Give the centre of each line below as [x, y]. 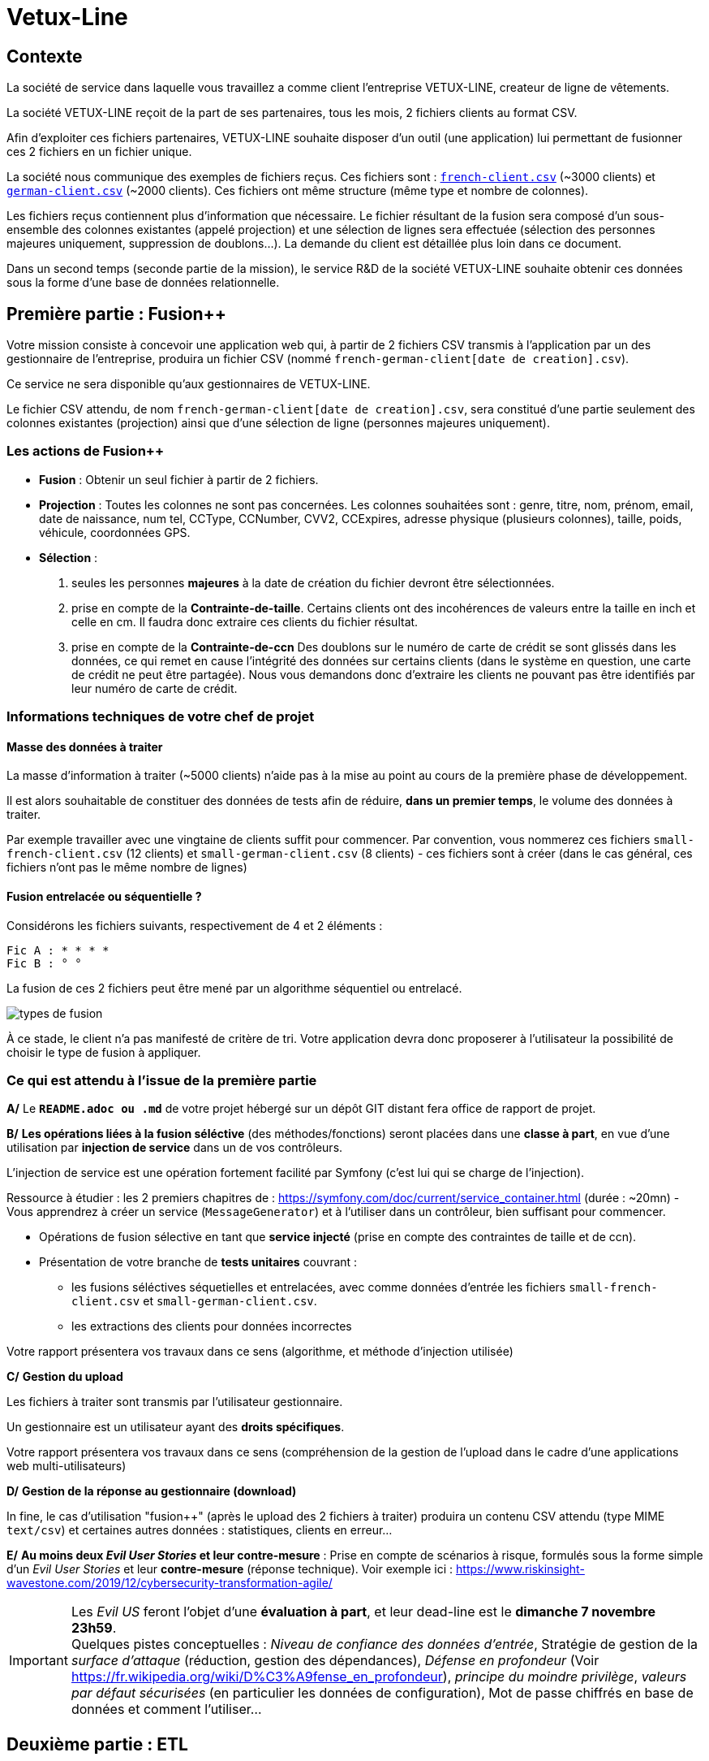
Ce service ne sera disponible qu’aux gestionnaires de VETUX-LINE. [189, 384]
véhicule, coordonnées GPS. [115, 532]
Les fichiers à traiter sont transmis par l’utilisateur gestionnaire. [175, 1402]
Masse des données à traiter [85, 746]
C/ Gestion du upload [65, 1377]
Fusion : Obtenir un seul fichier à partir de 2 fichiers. [179, 479]
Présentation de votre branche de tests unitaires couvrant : [198, 1262]
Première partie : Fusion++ [117, 314]
